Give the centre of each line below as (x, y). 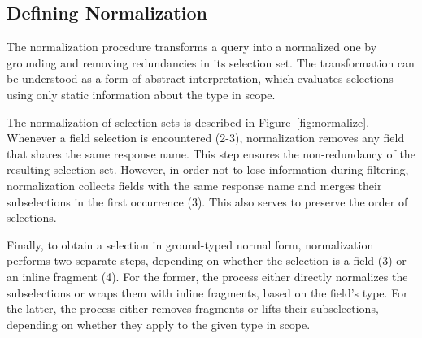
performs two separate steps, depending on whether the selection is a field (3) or (207, 260)
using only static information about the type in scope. (141, 94)
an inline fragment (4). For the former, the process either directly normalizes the (207, 276)
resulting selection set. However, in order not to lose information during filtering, (208, 169)
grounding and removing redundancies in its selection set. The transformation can (211, 62)
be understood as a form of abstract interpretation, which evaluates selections (200, 78)
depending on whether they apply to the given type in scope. (159, 324)
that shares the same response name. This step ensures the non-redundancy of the (211, 153)
